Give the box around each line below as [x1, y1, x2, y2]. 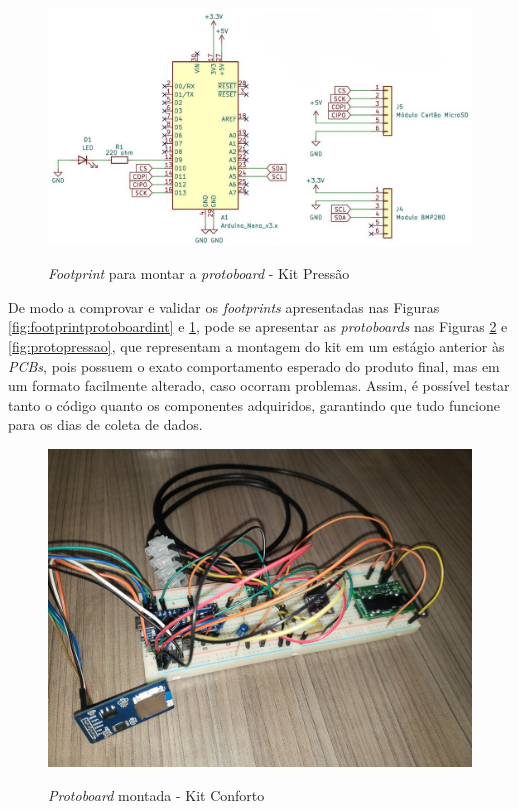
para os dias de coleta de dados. [8, 414, 203, 435]
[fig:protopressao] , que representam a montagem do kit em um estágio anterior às [8, 336, 505, 357]
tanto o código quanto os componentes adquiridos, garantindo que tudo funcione [8, 394, 500, 415]
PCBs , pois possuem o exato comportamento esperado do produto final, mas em [8, 355, 500, 376]
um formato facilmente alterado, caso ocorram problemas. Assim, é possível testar [8, 375, 510, 396]
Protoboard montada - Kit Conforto [48, 784, 265, 805]
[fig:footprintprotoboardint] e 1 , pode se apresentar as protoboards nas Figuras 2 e [8, 316, 508, 337]
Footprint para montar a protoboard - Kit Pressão [48, 263, 350, 284]
